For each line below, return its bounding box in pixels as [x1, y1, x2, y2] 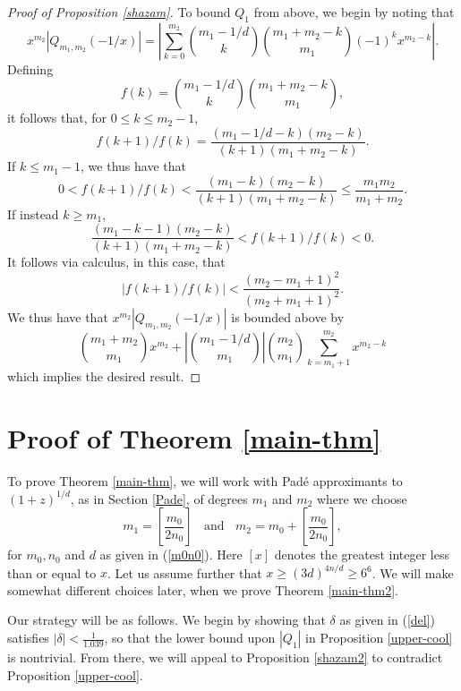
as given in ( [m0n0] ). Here [99, 545, 243, 564]
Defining [7, 59, 54, 78]
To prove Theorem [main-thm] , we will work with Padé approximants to [7, 471, 403, 490]
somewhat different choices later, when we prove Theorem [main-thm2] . [7, 580, 398, 599]
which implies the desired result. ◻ [7, 366, 201, 385]
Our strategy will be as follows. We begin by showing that [7, 610, 326, 629]
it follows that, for [7, 108, 107, 127]
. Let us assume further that [107, 563, 262, 582]
